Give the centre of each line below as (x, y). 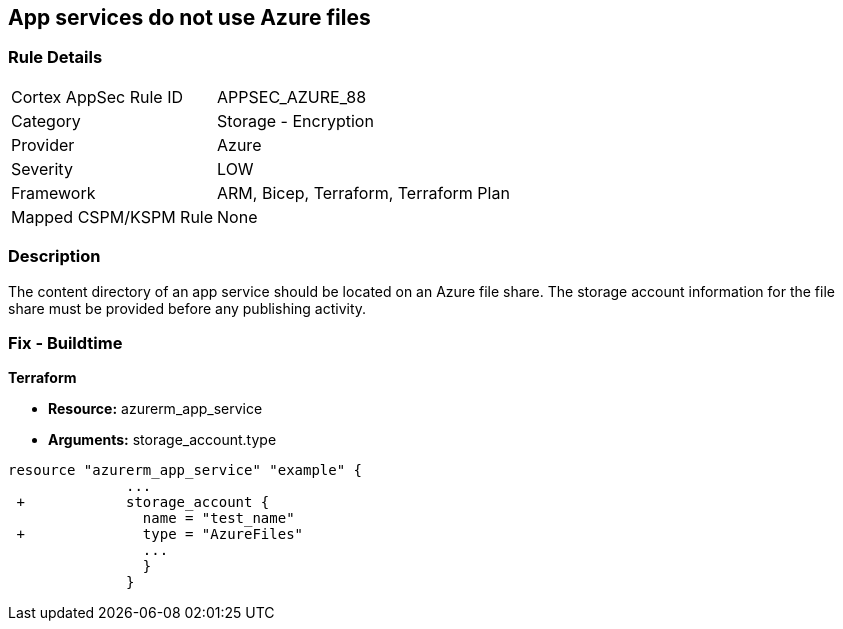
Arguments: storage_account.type (162, 440)
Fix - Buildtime (65, 342)
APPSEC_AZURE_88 (292, 96)
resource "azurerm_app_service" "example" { (185, 470)
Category (46, 120)
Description (54, 256)
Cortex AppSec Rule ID (97, 96)
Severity (42, 168)
